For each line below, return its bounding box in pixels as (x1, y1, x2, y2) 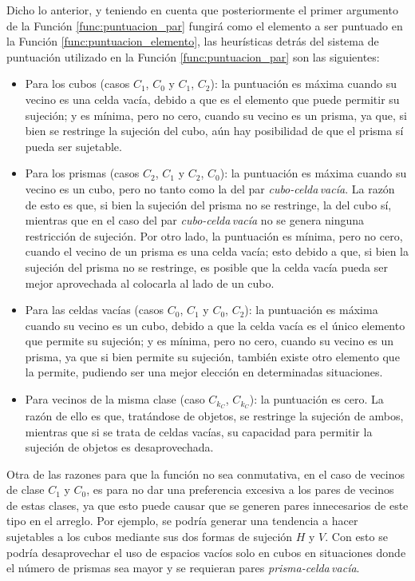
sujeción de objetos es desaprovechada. (25, 439, 214, 456)
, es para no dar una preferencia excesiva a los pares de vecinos (86, 481, 394, 498)
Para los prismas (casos (25, 165, 140, 181)
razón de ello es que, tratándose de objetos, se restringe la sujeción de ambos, (25, 407, 404, 424)
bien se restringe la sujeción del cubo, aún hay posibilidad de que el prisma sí (25, 122, 404, 139)
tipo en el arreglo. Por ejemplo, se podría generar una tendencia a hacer (6, 512, 358, 529)
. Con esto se (325, 528, 388, 545)
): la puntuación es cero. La (249, 391, 384, 408)
